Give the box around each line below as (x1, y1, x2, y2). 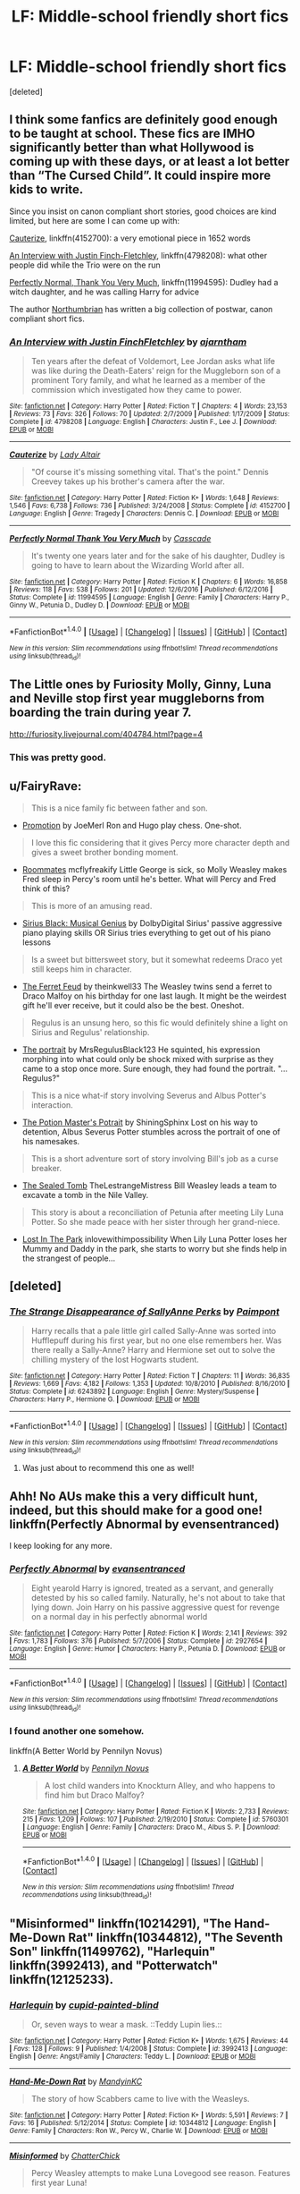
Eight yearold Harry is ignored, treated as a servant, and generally (30, 1583, 274, 1594)
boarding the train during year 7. (9, 705, 192, 720)
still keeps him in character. (30, 964, 132, 974)
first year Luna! (30, 2177, 87, 2189)
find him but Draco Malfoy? (44, 1790, 145, 1800)
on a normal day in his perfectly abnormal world (30, 1611, 208, 1622)
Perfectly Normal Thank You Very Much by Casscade (9, 533, 212, 544)
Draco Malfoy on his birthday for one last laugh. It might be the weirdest (21, 991, 287, 1001)
